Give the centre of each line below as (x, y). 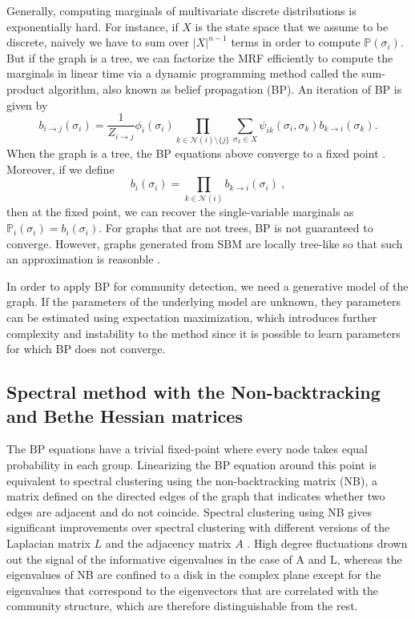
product (26, 88)
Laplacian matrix (48, 543)
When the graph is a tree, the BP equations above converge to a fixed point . (196, 153)
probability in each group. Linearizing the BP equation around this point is (191, 464)
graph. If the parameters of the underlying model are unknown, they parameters (204, 301)
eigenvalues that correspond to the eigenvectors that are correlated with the (192, 590)
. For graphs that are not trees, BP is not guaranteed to (236, 228)
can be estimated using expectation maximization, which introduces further (192, 318)
